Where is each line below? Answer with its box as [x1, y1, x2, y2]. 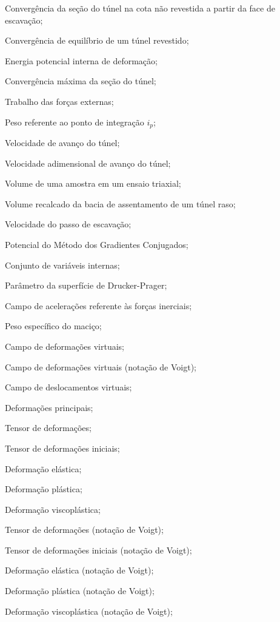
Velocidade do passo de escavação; [5, 218, 132, 230]
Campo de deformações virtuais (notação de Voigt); [5, 360, 197, 373]
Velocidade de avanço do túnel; [5, 136, 120, 149]
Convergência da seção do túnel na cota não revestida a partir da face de [5, 2, 275, 14]
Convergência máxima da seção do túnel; [5, 75, 156, 87]
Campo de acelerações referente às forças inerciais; [5, 299, 192, 312]
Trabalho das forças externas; [5, 95, 114, 107]
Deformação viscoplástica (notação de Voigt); [5, 604, 173, 617]
